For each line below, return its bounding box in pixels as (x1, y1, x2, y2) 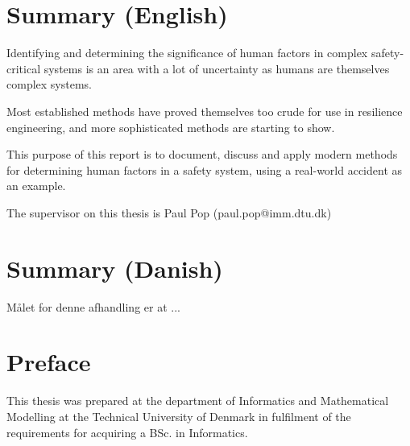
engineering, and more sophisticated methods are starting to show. (6, 118, 335, 135)
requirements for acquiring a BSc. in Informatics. (6, 423, 248, 440)
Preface (6, 345, 91, 378)
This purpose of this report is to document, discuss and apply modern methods (6, 146, 398, 163)
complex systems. (6, 76, 92, 93)
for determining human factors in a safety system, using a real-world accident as (6, 161, 403, 178)
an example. (6, 177, 66, 194)
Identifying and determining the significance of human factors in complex (6, 44, 368, 61)
